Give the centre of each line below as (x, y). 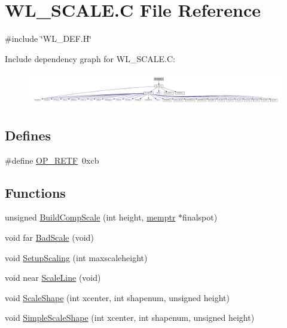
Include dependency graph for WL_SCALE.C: (90, 58)
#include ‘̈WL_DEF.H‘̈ (48, 39)
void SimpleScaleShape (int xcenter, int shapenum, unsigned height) (130, 318)
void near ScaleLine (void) (53, 278)
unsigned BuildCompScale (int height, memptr (90, 217)
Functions (35, 192)
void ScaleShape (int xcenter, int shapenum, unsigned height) (117, 297)
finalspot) (200, 217)
